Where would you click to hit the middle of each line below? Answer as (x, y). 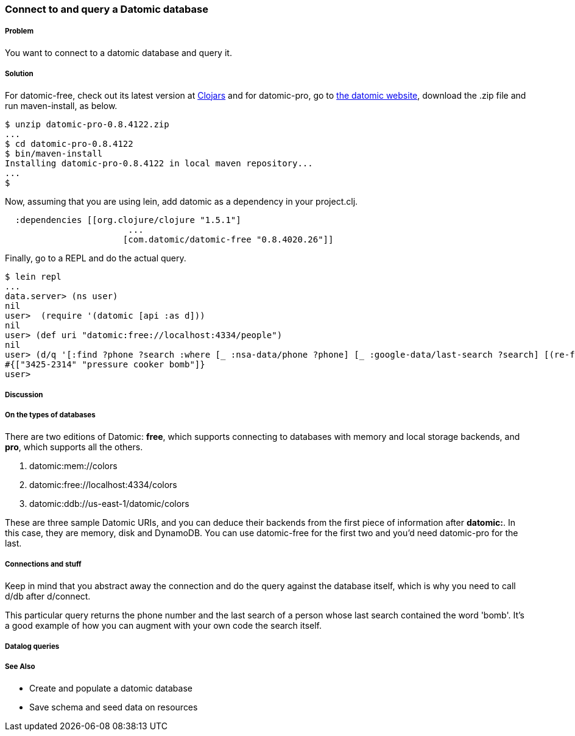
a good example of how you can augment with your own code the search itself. (163, 625)
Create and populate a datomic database (111, 688)
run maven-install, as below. (61, 105)
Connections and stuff (43, 564)
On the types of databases (50, 415)
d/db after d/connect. (48, 596)
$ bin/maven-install (54, 153)
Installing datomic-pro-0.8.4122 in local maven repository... (159, 163)
